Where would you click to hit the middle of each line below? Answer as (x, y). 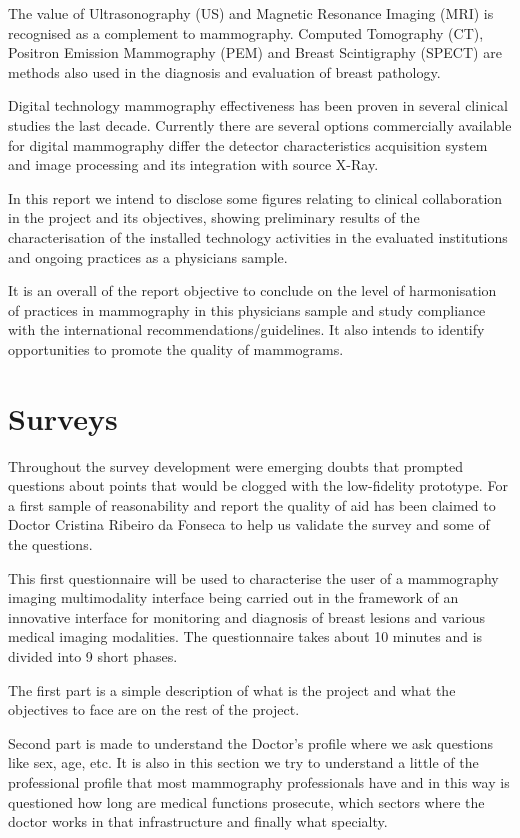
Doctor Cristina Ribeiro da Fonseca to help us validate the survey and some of (249, 524)
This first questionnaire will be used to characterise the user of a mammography (253, 577)
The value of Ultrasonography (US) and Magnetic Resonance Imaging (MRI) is (251, 13)
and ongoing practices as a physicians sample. (148, 256)
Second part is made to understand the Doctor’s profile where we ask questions (251, 742)
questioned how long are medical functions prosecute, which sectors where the (246, 801)
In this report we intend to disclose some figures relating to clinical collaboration (255, 197)
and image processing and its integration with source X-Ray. (193, 164)
